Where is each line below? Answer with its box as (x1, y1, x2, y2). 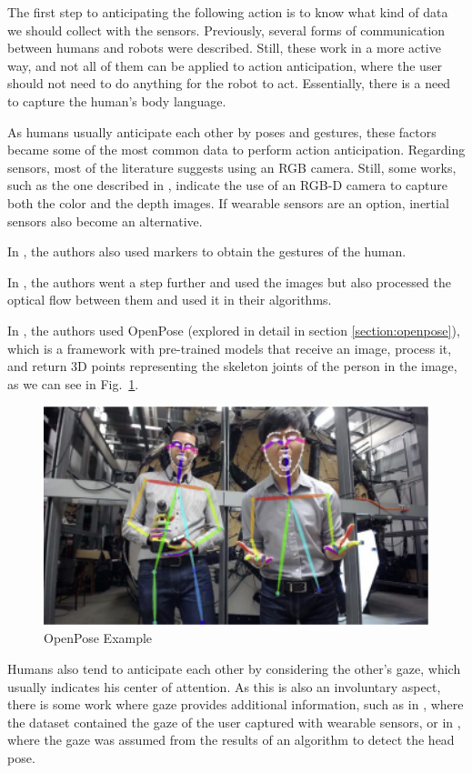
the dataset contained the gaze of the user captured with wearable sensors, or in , (7, 712, 461, 731)
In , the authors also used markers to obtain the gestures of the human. (7, 242, 407, 261)
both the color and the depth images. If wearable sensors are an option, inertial (7, 193, 449, 212)
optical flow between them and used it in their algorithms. (7, 290, 332, 309)
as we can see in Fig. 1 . (7, 374, 139, 393)
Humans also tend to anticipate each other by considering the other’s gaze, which (7, 659, 461, 678)
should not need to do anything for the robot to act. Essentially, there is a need (7, 74, 451, 93)
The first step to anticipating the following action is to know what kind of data (7, 3, 448, 21)
